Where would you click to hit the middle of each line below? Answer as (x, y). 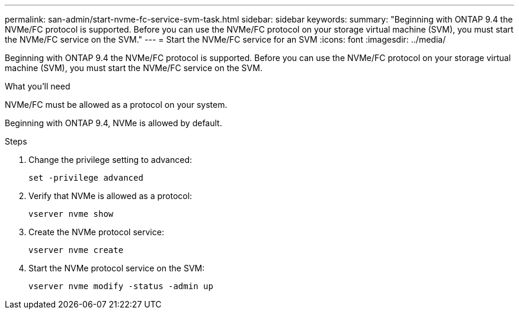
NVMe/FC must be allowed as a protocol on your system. (116, 105)
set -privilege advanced (86, 178)
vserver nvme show (71, 214)
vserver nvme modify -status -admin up (121, 286)
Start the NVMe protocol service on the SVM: (117, 268)
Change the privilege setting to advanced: (110, 160)
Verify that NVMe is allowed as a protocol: (110, 196)
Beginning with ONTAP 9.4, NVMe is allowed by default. (113, 123)
